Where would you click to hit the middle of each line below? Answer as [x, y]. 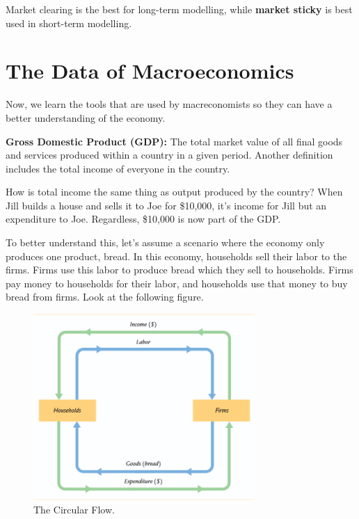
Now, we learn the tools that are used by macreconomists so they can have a [169, 104]
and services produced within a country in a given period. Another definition [169, 155]
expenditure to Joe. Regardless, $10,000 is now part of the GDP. [143, 219]
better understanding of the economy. [86, 117]
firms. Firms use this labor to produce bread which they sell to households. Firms [179, 270]
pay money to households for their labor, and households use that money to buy [177, 283]
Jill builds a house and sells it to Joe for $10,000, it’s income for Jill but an [166, 205]
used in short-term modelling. [69, 23]
